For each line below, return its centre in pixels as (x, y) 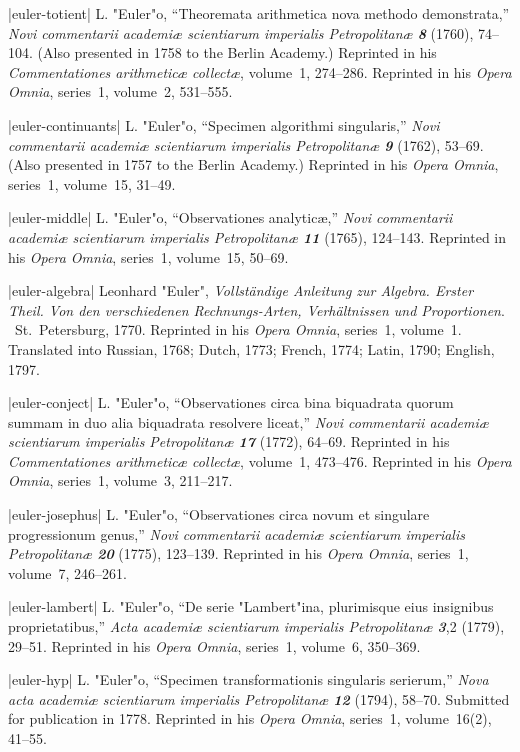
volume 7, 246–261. (67, 572)
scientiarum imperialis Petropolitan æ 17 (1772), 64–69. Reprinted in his (229, 441)
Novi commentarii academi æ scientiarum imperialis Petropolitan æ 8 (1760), (241, 32)
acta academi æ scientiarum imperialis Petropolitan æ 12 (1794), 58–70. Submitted (259, 698)
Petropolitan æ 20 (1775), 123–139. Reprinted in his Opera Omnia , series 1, (238, 553)
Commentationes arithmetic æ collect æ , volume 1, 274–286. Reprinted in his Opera (260, 71)
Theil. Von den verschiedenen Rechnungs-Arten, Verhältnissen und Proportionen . (256, 309)
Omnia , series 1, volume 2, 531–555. (120, 91)
